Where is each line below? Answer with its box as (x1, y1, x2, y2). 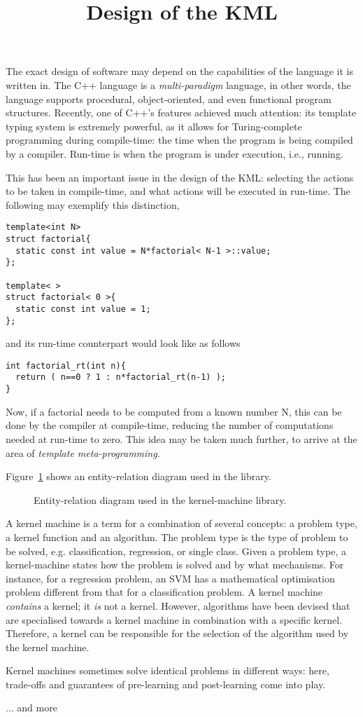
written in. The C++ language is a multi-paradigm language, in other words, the (6, 77, 351, 92)
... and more (6, 700, 57, 715)
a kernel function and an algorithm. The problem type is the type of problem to (6, 529, 348, 544)
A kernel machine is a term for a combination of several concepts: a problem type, (6, 516, 357, 531)
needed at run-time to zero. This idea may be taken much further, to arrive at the (6, 431, 357, 446)
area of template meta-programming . (6, 445, 160, 460)
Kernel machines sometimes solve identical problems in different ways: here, (6, 663, 329, 678)
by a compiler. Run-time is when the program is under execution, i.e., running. (6, 146, 343, 161)
